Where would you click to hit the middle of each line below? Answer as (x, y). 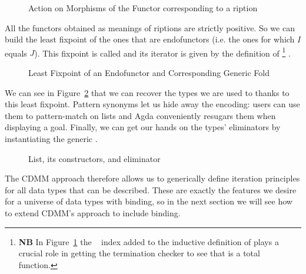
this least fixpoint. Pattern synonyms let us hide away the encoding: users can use (152, 104)
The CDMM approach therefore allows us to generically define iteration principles (152, 178)
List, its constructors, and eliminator (94, 158)
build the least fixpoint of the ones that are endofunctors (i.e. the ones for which (150, 39)
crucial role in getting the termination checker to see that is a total (139, 253)
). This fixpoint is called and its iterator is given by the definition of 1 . (162, 52)
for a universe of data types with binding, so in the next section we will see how (149, 201)
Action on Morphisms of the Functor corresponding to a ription (143, 8)
